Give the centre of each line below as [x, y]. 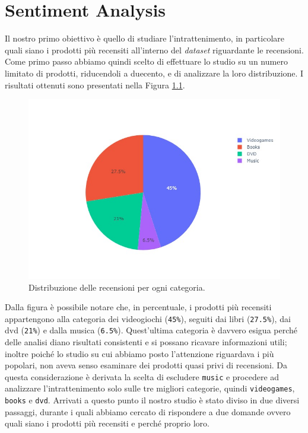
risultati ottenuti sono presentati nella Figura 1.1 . [95, 85]
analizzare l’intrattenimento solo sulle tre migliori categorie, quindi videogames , [150, 388]
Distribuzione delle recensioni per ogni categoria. [117, 287]
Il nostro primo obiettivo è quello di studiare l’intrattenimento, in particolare [145, 38]
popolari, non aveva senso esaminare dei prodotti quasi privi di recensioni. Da [146, 365]
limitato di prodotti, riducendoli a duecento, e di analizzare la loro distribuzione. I [154, 73]
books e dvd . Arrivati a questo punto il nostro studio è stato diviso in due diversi [152, 400]
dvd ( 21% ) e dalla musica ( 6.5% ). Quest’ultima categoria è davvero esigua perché [151, 330]
